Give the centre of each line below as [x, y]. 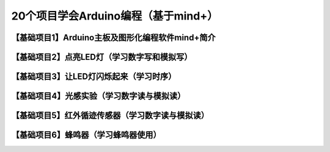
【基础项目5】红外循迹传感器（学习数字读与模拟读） [110, 116]
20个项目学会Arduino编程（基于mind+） [115, 16]
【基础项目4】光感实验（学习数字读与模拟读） [98, 96]
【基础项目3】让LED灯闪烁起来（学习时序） [94, 77]
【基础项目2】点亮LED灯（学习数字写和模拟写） [102, 57]
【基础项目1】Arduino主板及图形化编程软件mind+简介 [114, 38]
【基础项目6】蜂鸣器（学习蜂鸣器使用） [86, 135]
